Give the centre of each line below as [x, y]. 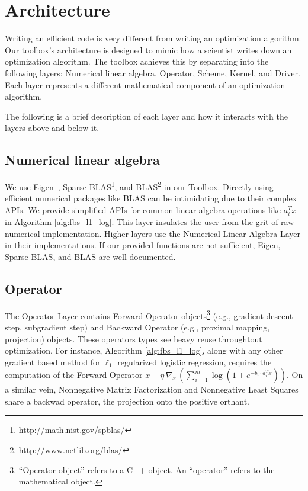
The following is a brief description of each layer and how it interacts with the [146, 116]
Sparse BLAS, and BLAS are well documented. [90, 256]
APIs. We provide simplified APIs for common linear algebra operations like [143, 209]
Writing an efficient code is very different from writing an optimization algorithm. [153, 38]
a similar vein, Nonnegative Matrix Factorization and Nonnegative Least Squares [152, 389]
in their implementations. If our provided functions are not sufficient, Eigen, [143, 245]
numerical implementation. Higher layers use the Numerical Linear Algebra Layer [153, 233]
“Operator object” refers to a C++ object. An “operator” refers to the [147, 469]
